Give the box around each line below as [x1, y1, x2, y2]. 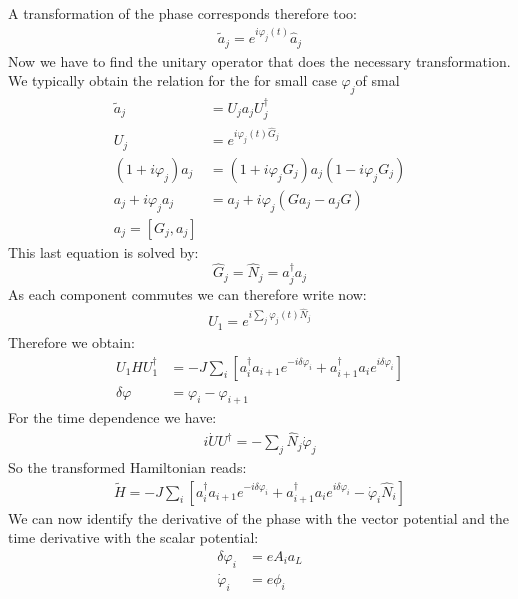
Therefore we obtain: [8, 331, 135, 352]
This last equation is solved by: [8, 241, 199, 262]
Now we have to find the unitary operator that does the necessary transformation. [8, 50, 511, 71]
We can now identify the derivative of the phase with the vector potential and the [8, 507, 510, 528]
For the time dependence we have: [8, 407, 217, 428]
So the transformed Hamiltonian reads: [8, 457, 247, 477]
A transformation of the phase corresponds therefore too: [8, 3, 358, 23]
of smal [355, 70, 400, 91]
